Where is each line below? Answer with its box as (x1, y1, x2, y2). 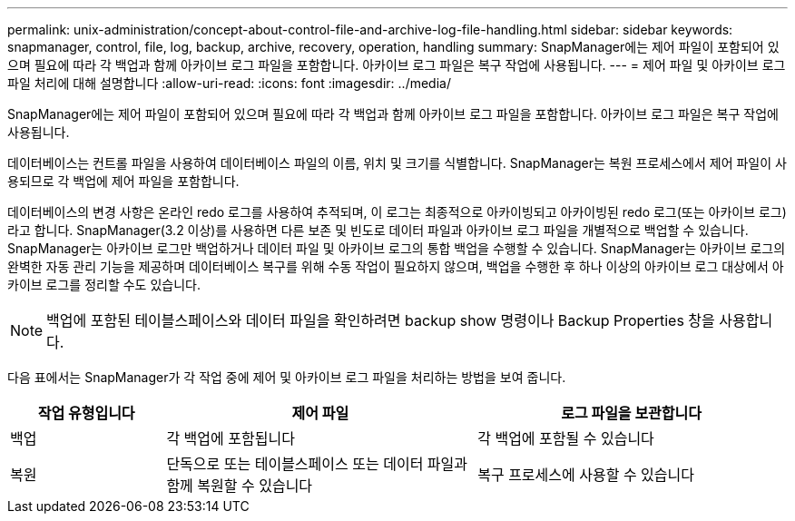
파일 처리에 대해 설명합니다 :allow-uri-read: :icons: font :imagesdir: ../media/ (7, 75, 451, 91)
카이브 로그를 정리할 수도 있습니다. (7, 277, 201, 292)
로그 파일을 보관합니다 (561, 404, 702, 422)
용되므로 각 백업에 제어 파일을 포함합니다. (7, 173, 240, 189)
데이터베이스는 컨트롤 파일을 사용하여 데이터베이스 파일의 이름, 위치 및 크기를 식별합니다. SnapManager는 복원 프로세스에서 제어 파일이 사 (7, 155, 787, 171)
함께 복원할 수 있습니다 (166, 477, 313, 495)
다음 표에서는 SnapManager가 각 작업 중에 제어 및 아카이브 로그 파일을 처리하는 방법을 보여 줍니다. (7, 369, 566, 385)
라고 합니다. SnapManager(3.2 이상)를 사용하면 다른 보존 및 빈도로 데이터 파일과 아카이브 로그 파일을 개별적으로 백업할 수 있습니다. (7, 222, 749, 238)
